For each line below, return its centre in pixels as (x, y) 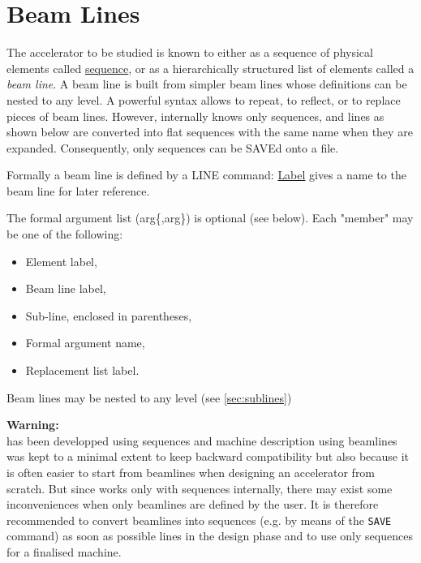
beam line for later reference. (78, 190)
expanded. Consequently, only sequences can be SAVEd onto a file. (173, 147)
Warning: (33, 425)
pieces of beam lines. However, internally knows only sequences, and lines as (195, 116)
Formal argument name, (85, 343)
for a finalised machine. (64, 552)
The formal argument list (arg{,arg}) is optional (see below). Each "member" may (210, 218)
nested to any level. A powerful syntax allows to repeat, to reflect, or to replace (204, 99)
